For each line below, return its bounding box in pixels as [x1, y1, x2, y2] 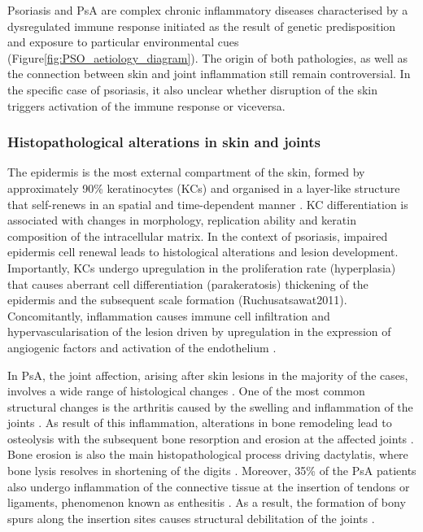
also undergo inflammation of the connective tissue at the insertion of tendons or [7, 477, 410, 495]
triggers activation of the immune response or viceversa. [7, 97, 286, 114]
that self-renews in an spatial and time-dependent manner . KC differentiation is [7, 195, 408, 212]
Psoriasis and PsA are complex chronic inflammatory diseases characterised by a [7, 2, 408, 18]
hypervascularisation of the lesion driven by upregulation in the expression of [7, 323, 391, 340]
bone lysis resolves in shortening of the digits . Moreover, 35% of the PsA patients [7, 462, 416, 479]
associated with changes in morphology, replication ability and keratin [7, 211, 356, 229]
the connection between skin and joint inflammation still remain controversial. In [7, 65, 411, 82]
